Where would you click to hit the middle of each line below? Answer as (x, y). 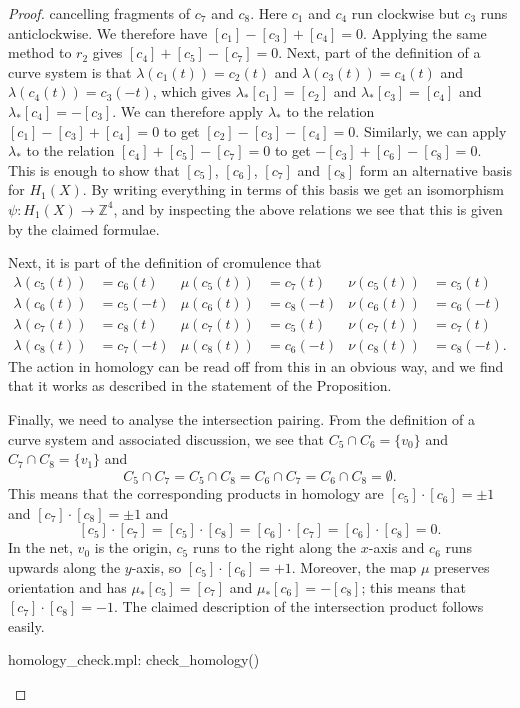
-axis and (396, 547)
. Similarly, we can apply (431, 130)
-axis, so (156, 567)
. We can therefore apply (188, 110)
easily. (26, 625)
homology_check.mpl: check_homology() (134, 659)
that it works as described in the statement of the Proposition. (200, 385)
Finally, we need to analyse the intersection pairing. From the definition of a (241, 419)
